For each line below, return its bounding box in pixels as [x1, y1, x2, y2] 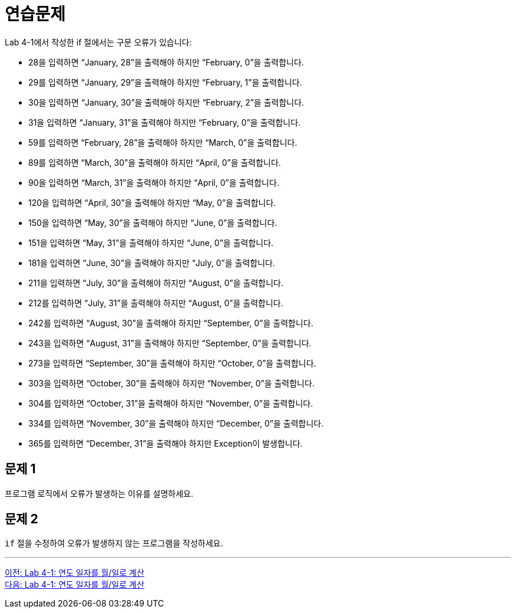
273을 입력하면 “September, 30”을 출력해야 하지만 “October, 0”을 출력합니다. [28, 358, 316, 368]
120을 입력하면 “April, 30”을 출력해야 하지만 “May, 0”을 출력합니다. [28, 197, 276, 208]
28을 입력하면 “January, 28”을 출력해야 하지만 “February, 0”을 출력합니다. [28, 57, 304, 67]
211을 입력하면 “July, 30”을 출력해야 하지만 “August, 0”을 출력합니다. [28, 277, 283, 288]
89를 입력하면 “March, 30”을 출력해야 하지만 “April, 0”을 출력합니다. [28, 157, 281, 168]
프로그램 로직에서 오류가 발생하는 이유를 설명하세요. [5, 488, 193, 499]
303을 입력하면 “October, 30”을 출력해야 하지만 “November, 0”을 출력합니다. [28, 378, 315, 388]
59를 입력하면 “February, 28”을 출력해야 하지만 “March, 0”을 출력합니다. [28, 137, 297, 147]
